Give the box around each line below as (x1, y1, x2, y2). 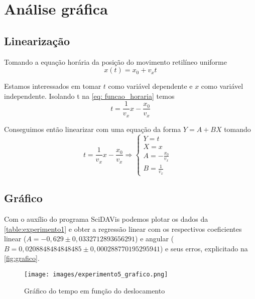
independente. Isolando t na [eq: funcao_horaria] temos (4, 90, 175, 101)
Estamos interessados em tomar (4, 81, 101, 91)
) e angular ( (135, 233, 174, 244)
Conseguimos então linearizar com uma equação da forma (4, 123, 181, 134)
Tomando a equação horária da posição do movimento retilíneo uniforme (4, 56, 227, 67)
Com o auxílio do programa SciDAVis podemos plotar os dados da (4, 214, 208, 224)
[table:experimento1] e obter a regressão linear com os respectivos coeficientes (4, 223, 242, 234)
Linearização (4, 33, 70, 48)
